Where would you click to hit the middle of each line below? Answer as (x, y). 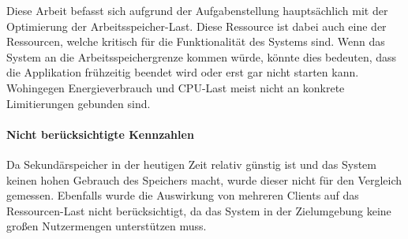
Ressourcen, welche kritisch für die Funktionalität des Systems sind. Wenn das (196, 41)
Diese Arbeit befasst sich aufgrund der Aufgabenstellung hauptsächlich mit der (197, 10)
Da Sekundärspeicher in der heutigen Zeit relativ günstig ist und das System (191, 164)
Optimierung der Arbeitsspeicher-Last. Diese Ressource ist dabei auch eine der (197, 26)
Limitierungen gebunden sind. (79, 103)
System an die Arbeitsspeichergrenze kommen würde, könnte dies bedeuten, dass (202, 56)
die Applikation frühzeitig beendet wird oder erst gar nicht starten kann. (183, 72)
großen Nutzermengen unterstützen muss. (107, 226)
